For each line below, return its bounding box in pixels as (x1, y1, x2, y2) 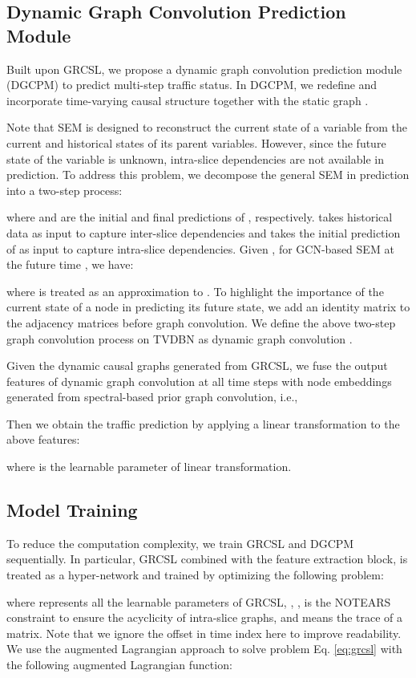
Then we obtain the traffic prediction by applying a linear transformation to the (6, 415, 400, 432)
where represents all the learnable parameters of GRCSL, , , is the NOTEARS (6, 593, 391, 610)
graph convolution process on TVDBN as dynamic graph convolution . (6, 330, 353, 347)
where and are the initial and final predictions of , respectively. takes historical (6, 209, 393, 225)
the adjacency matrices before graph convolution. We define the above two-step (6, 314, 396, 331)
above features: (6, 431, 80, 448)
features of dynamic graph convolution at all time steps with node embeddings (6, 372, 392, 389)
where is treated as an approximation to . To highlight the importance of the (6, 282, 384, 299)
